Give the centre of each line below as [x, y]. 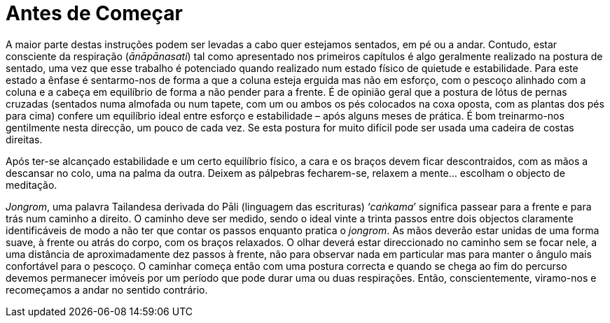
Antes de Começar [94, 13]
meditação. [32, 185]
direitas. [24, 139]
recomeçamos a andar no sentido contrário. [107, 289]
